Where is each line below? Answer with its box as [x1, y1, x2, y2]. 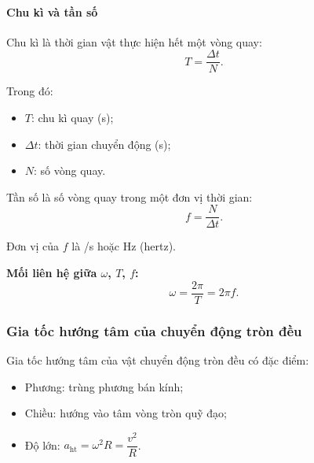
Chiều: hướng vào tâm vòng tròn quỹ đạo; [24, 405, 227, 421]
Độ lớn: [24, 436, 60, 453]
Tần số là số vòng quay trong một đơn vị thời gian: [6, 188, 253, 205]
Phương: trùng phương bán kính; [24, 378, 184, 394]
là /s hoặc [71, 238, 120, 254]
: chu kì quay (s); [31, 109, 114, 126]
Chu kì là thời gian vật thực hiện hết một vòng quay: [6, 33, 262, 50]
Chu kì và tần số [6, 3, 98, 20]
